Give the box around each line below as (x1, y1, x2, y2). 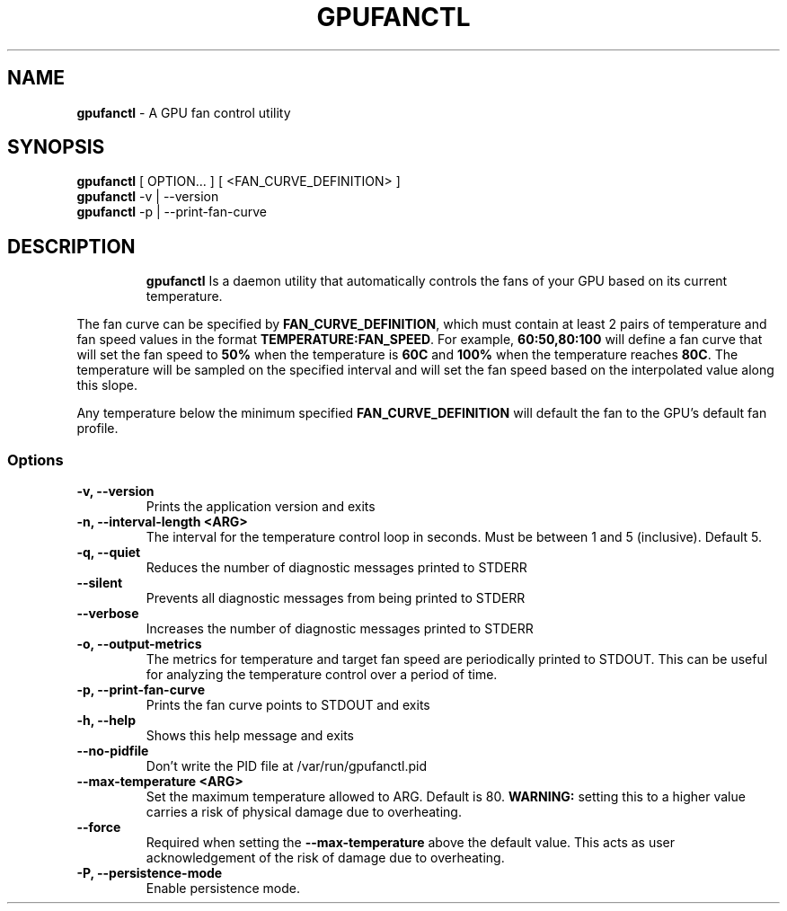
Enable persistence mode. (146, 880, 300, 897)
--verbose (76, 606, 139, 622)
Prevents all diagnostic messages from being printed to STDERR (146, 590, 526, 606)
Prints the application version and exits (146, 499, 376, 515)
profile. (76, 420, 119, 437)
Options (7, 450, 64, 469)
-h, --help (76, 712, 136, 729)
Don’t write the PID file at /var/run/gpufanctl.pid (146, 758, 428, 774)
